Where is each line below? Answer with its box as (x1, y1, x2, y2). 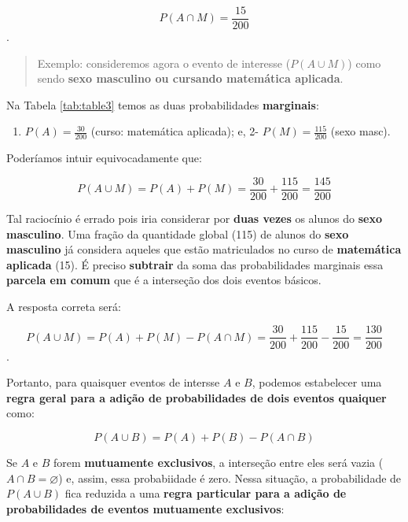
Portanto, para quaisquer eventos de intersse (6, 374, 220, 391)
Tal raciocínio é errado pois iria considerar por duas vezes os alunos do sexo (6, 209, 383, 226)
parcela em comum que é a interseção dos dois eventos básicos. (6, 272, 322, 288)
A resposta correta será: (6, 298, 121, 314)
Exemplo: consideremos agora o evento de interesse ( (37, 54, 291, 71)
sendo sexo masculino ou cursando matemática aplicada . (37, 70, 344, 87)
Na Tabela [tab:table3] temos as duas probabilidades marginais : (6, 96, 319, 113)
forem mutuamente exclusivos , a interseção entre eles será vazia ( (53, 454, 384, 470)
